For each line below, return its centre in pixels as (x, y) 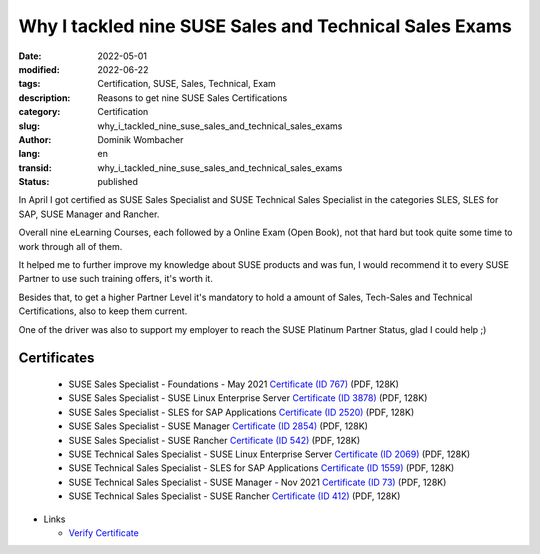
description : (44, 97)
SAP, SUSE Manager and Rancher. (89, 214)
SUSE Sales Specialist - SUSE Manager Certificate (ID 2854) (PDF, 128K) (218, 426)
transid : (35, 167)
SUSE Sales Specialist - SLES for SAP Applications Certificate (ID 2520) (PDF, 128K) (241, 412)
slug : (29, 126)
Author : (35, 139)
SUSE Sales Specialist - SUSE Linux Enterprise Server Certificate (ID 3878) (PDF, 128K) (248, 398)
